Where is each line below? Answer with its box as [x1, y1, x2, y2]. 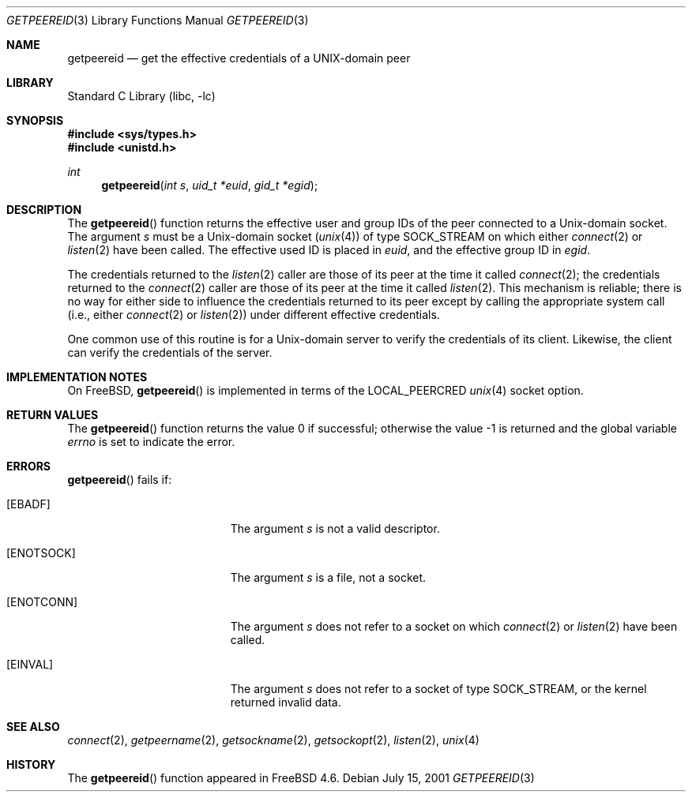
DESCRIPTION [6, 203, 82, 216]
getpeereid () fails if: [67, 473, 172, 486]
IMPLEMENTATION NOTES [6, 370, 148, 384]
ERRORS [6, 459, 51, 473]
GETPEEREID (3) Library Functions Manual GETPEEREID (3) [6, 13, 309, 27]
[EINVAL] [6, 658, 54, 671]
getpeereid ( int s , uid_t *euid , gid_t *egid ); [101, 178, 318, 192]
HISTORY [6, 758, 56, 771]
